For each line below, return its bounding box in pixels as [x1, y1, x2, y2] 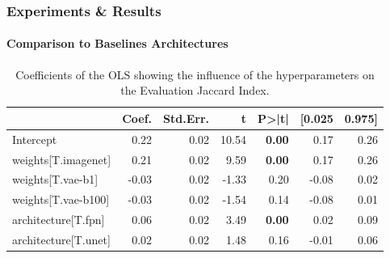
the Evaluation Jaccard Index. [120, 82, 270, 99]
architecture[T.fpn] [12, 211, 105, 228]
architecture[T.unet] [12, 231, 111, 247]
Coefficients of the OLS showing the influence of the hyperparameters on [15, 66, 375, 82]
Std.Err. [163, 109, 210, 126]
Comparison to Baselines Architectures [6, 35, 229, 52]
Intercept [12, 130, 57, 147]
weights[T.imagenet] [12, 150, 111, 167]
